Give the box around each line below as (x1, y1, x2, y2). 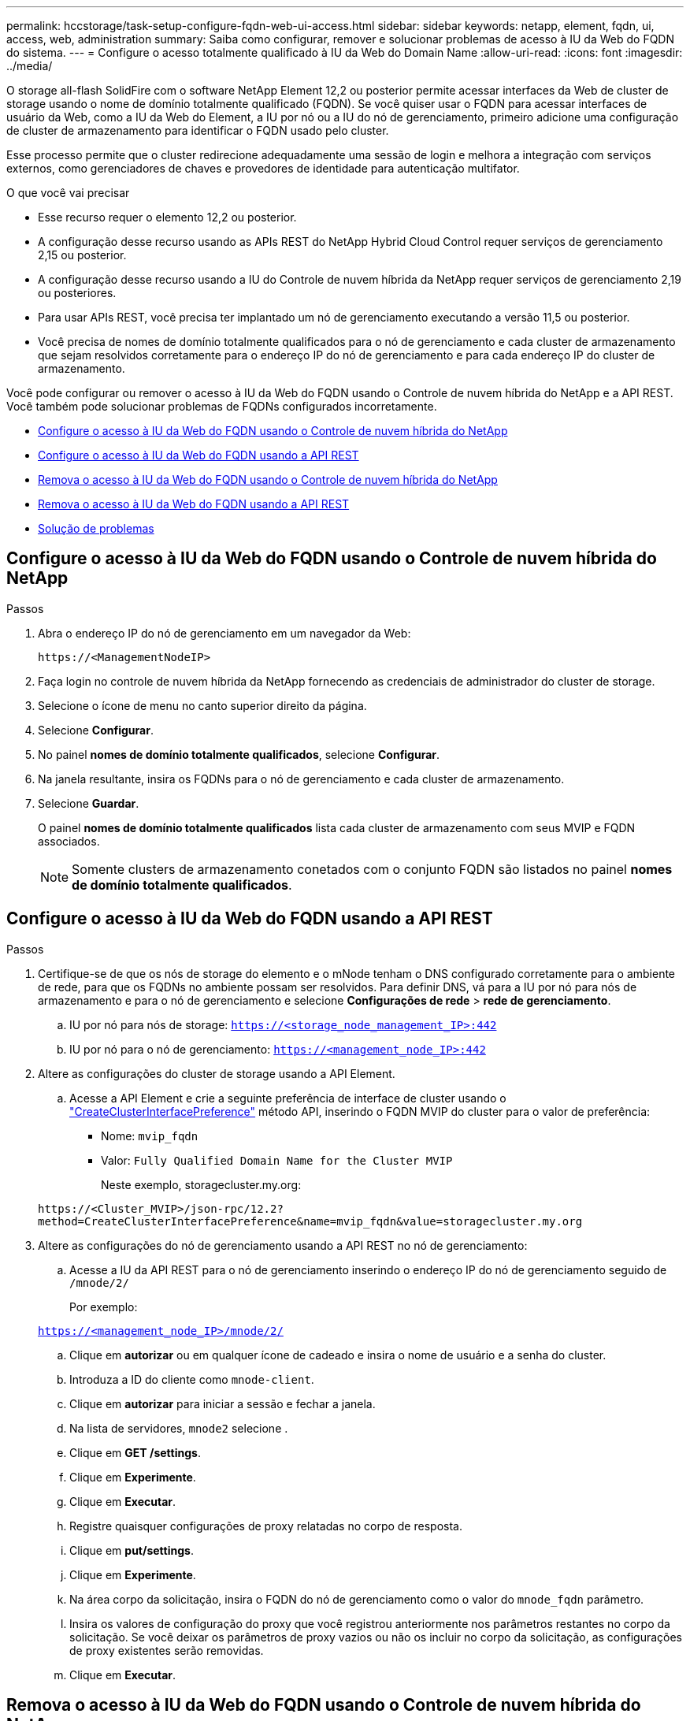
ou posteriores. (38, 286, 117, 299)
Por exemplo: (69, 1299, 138, 1314)
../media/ (6, 59, 53, 72)
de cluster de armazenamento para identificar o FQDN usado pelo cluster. (6, 124, 389, 137)
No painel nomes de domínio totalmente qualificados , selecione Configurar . (38, 747, 440, 761)
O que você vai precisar (6, 186, 130, 199)
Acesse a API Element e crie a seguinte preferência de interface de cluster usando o (69, 1091, 506, 1105)
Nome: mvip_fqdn (101, 1128, 198, 1143)
